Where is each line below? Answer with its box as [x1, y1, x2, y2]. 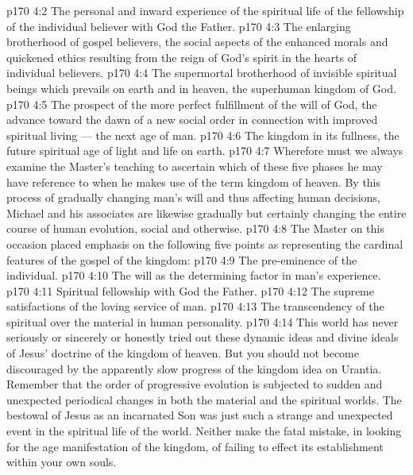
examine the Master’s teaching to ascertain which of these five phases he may [6, 157, 383, 174]
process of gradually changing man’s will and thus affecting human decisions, [6, 189, 380, 206]
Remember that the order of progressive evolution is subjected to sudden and [6, 376, 383, 392]
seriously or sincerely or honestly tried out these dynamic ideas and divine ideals [6, 329, 399, 346]
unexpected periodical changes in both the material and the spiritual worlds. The [6, 391, 402, 407]
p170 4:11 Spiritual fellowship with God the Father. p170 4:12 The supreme [6, 282, 374, 299]
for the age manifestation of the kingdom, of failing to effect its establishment [6, 438, 384, 454]
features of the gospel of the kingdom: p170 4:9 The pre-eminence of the [6, 251, 357, 268]
